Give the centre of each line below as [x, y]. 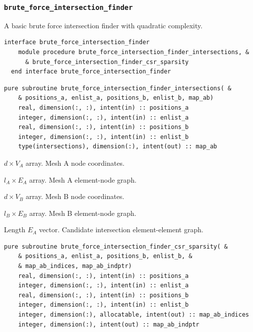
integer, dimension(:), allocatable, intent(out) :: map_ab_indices [133, 315]
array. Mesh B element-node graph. [83, 213]
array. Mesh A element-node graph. [83, 179]
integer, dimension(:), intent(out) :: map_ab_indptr [109, 324]
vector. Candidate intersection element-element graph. [121, 230]
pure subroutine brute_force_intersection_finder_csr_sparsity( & [116, 246]
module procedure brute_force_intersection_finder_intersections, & [133, 52]
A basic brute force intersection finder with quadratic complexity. [103, 25]
